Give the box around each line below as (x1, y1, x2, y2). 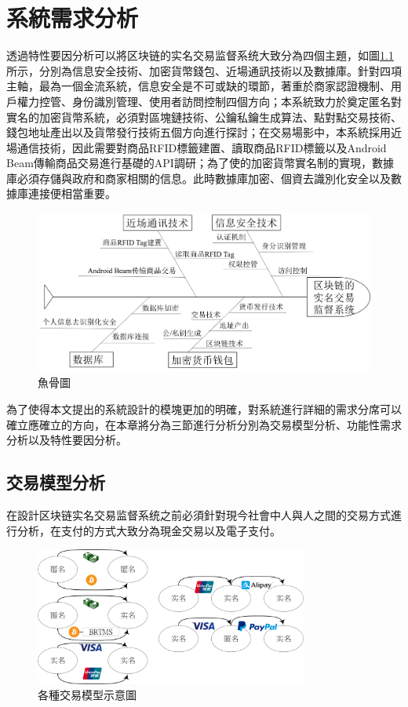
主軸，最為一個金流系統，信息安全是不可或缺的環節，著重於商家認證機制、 (6, 78, 391, 94)
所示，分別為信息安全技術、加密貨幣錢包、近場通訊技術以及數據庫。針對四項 (6, 62, 402, 78)
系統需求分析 (6, 2, 139, 34)
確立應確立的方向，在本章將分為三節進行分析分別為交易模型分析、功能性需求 (6, 416, 402, 432)
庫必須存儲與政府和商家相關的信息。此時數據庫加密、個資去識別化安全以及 (6, 169, 391, 186)
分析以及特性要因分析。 (6, 432, 127, 448)
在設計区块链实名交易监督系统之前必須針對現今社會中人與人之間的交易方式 (6, 506, 391, 523)
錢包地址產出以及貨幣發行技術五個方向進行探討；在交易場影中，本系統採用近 (6, 124, 402, 140)
